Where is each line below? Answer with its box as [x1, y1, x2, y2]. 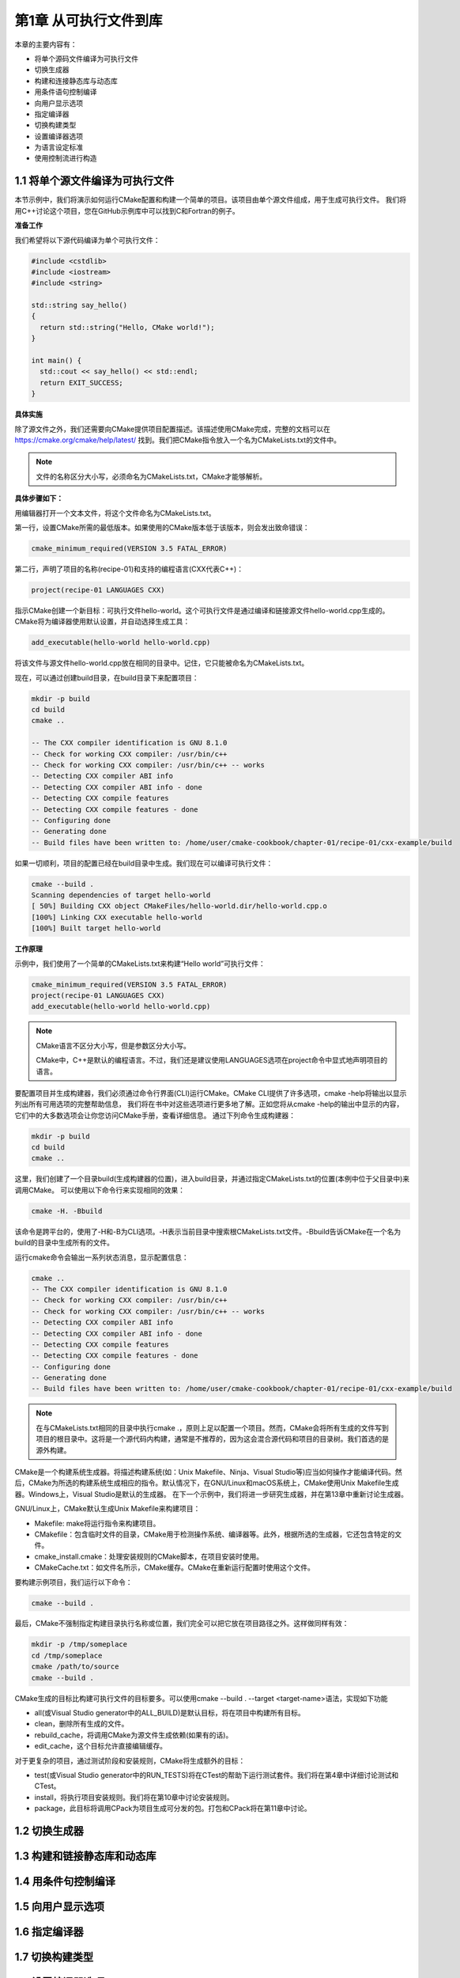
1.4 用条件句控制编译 [14, 1874, 116, 1888]
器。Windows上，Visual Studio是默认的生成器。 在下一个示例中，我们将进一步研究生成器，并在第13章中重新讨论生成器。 [14, 1489, 409, 1499]
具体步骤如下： [14, 494, 63, 503]
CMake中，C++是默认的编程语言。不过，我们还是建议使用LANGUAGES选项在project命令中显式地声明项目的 [36, 1055, 387, 1065]
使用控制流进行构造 [34, 153, 97, 163]
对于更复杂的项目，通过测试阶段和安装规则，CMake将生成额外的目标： [14, 1756, 246, 1765]
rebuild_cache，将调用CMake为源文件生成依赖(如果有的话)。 [34, 1730, 233, 1740]
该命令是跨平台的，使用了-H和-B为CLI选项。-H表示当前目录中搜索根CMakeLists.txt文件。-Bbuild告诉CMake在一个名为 [14, 1226, 402, 1236]
